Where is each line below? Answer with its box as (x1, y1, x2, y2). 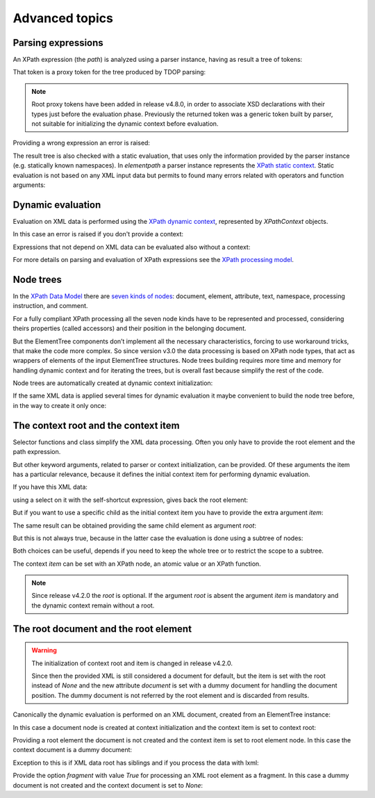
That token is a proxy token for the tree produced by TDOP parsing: (12, 68, 206, 76)
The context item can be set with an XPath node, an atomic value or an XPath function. (12, 560, 262, 568)
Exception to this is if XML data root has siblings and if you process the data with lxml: (12, 758, 260, 767)
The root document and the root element (12, 623, 192, 635)
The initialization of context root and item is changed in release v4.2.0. (31, 659, 233, 667)
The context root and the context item (12, 419, 180, 431)
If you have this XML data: (12, 483, 88, 491)
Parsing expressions (12, 37, 103, 49)
